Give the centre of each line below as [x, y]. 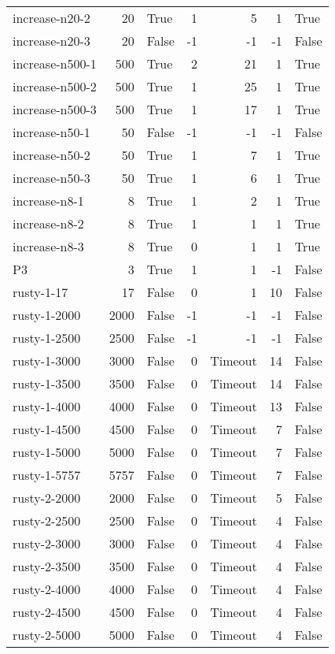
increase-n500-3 [55, 109]
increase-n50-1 [52, 132]
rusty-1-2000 [47, 315]
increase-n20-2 [52, 18]
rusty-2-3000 [47, 543]
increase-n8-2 [48, 223]
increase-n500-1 [55, 63]
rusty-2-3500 [47, 566]
